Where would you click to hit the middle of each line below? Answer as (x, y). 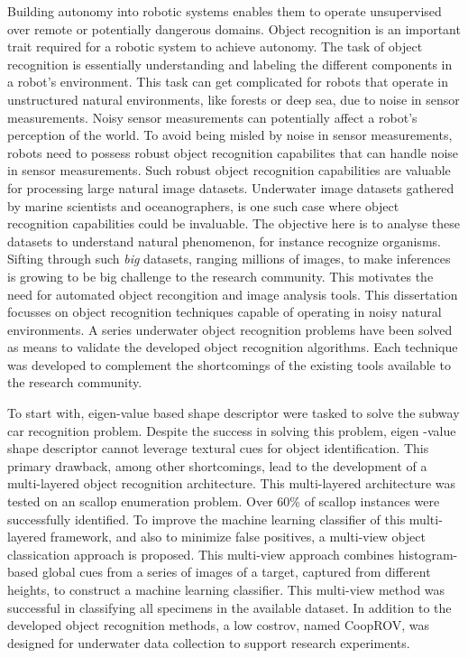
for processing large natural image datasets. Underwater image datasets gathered (231, 187)
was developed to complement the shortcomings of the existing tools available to (229, 364)
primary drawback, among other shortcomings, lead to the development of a (217, 465)
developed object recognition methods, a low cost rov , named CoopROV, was (218, 625)
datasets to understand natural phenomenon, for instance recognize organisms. (224, 241)
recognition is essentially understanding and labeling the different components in (230, 64)
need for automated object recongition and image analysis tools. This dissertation (233, 294)
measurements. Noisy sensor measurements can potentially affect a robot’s (212, 117)
